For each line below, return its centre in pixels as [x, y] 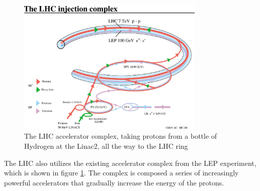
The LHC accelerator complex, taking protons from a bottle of [121, 136]
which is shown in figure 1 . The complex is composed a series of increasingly [121, 173]
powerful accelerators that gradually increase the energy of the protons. [114, 182]
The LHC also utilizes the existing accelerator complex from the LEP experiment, [130, 163]
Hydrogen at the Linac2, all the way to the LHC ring [106, 146]
